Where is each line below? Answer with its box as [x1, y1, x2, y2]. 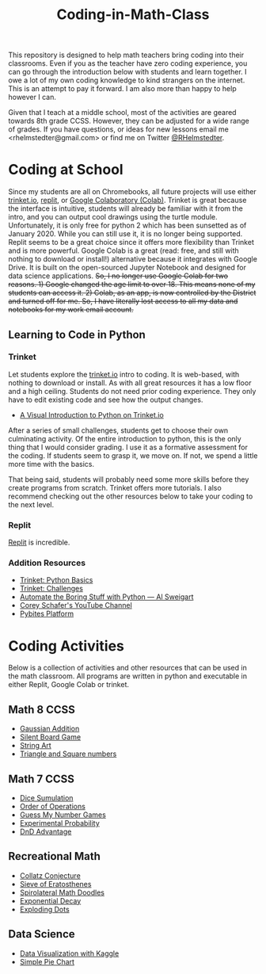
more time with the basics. [8, 459, 95, 468]
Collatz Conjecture [19, 870, 81, 880]
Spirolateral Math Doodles [19, 888, 105, 897]
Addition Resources [8, 557, 85, 568]
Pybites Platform [19, 609, 74, 619]
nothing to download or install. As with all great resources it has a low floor [8, 378, 252, 388]
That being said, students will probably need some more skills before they [8, 474, 249, 484]
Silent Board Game [19, 732, 82, 742]
